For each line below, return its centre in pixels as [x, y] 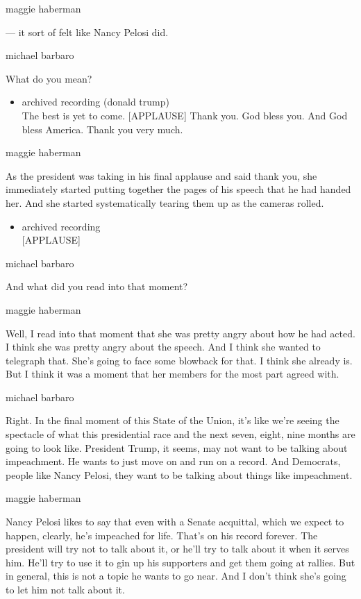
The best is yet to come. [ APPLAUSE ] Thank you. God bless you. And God [185, 115]
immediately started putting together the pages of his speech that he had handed [178, 189]
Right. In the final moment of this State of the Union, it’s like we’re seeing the [173, 420]
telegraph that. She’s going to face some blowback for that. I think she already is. [179, 360]
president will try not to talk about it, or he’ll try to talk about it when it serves [177, 549]
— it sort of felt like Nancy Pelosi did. [87, 32]
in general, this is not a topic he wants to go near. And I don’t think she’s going [176, 576]
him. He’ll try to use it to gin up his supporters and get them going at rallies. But [180, 562]
